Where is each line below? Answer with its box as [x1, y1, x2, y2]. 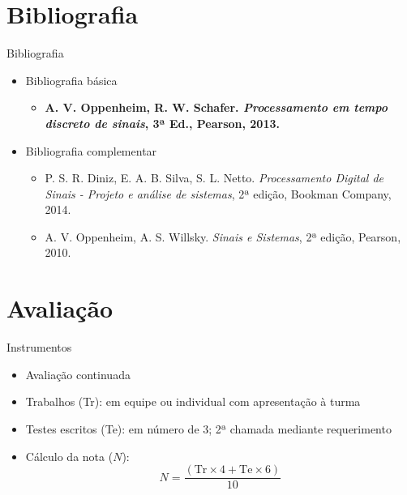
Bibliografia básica [25, 71, 118, 88]
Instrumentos [6, 339, 72, 356]
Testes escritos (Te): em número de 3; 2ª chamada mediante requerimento [25, 420, 392, 437]
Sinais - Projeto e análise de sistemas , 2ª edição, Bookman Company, [45, 185, 392, 202]
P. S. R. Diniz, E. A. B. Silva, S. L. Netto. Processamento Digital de [45, 169, 383, 186]
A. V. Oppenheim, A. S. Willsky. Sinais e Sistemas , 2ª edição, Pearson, [45, 228, 401, 245]
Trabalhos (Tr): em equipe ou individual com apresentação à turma [25, 393, 361, 410]
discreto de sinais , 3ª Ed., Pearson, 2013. [45, 114, 280, 131]
